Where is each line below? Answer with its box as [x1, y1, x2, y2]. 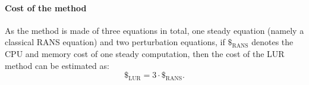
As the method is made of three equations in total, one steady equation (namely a [5, 24, 304, 36]
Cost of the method [5, 1, 87, 14]
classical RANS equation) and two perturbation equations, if [5, 36, 225, 48]
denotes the [251, 36, 294, 48]
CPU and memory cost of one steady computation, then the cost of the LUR [5, 47, 285, 59]
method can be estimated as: [5, 59, 109, 71]
